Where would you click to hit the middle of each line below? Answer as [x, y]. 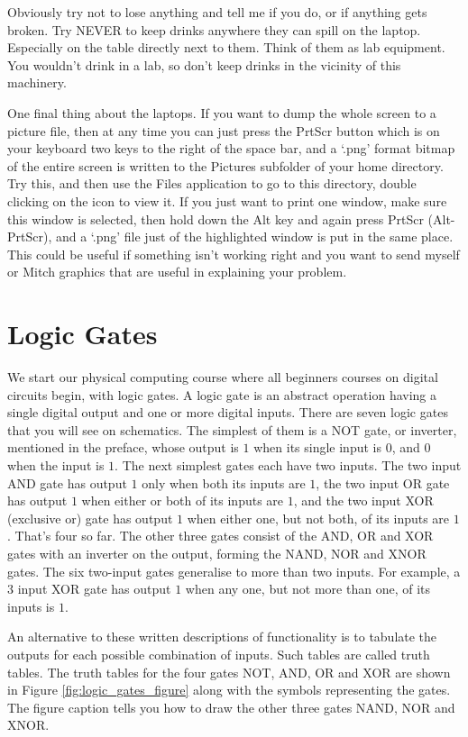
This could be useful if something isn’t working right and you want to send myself [234, 254]
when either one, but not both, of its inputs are [318, 518]
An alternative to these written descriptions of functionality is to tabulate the [222, 637]
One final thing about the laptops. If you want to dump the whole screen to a [222, 112]
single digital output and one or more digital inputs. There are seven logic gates [228, 412]
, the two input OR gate [383, 482]
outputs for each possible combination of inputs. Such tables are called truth [219, 654]
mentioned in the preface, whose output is [123, 447]
